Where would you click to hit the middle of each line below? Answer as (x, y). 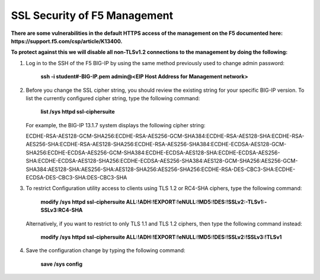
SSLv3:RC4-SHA (62, 210)
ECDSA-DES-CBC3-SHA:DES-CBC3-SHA (76, 178)
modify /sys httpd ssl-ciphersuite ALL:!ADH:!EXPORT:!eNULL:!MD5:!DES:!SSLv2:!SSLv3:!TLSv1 (161, 237)
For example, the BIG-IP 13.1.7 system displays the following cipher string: (116, 125)
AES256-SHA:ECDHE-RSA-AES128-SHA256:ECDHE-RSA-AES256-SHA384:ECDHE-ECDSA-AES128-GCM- (156, 144)
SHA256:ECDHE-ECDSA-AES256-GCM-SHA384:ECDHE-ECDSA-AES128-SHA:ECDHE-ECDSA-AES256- (153, 152)
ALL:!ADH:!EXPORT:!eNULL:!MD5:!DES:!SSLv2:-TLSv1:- (196, 202)
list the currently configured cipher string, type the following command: (113, 98)
